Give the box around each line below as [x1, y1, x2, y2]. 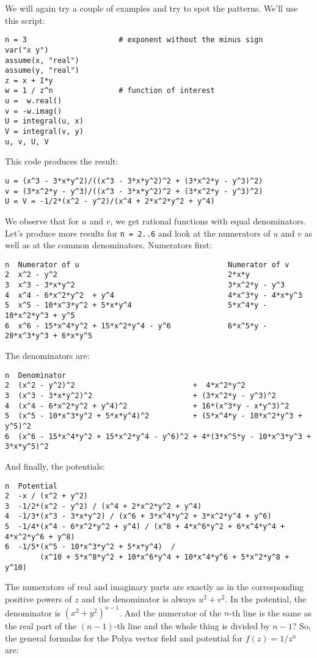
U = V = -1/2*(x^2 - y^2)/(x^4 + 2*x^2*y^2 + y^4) [5, 197, 215, 206]
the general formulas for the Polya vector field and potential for [5, 631, 242, 644]
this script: [5, 13, 45, 26]
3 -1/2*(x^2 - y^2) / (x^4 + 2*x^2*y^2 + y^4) [5, 501, 202, 511]
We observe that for [5, 214, 79, 227]
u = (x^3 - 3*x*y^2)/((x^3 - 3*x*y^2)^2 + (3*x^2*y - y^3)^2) [5, 177, 263, 185]
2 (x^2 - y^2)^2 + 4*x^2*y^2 [5, 381, 246, 390]
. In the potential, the [225, 593, 307, 605]
